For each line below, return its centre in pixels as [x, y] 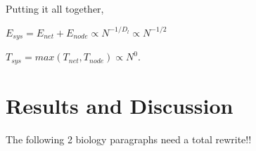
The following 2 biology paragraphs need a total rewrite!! [129, 139]
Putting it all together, [55, 8]
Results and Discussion [120, 105]
